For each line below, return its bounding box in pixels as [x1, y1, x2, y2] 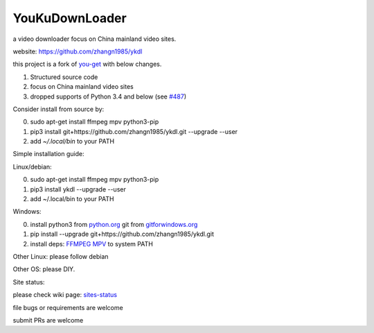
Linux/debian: [12, 162, 52, 171]
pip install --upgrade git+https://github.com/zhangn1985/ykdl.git [30, 230, 215, 239]
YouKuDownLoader [12, 10, 127, 26]
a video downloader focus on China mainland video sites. [12, 35, 177, 43]
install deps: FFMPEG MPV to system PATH [30, 239, 154, 248]
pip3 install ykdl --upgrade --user [30, 185, 126, 194]
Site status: [12, 277, 45, 286]
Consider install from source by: [12, 105, 105, 113]
